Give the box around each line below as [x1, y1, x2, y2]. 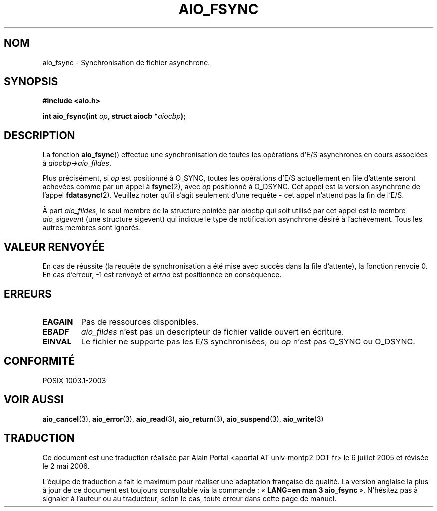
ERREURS [4, 287, 52, 300]
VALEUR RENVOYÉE [4, 240, 105, 253]
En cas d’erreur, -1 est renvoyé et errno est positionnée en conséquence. [42, 270, 282, 279]
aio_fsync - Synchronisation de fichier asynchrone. [42, 58, 210, 67]
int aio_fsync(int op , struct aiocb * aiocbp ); [42, 112, 186, 121]
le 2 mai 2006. [42, 461, 90, 470]
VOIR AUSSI [4, 393, 64, 406]
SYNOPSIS [4, 75, 58, 88]
